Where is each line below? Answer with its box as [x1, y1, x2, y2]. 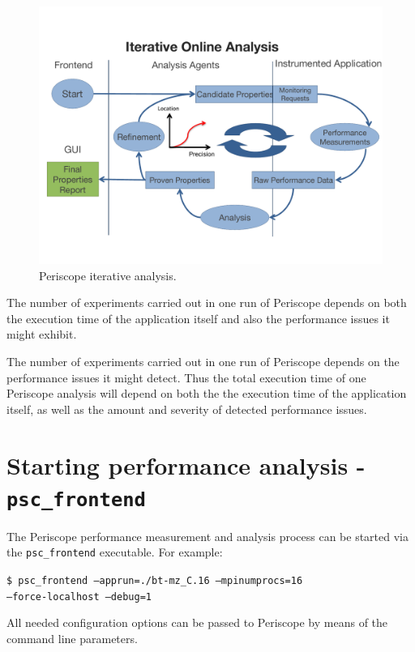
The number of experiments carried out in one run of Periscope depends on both [6, 294, 407, 311]
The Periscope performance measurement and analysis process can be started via [6, 527, 409, 544]
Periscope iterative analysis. [39, 266, 177, 283]
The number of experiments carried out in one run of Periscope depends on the [6, 352, 400, 369]
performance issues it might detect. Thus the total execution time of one [6, 369, 366, 386]
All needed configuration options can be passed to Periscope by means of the [6, 614, 388, 631]
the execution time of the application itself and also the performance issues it [6, 309, 390, 326]
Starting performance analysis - [6, 448, 366, 481]
